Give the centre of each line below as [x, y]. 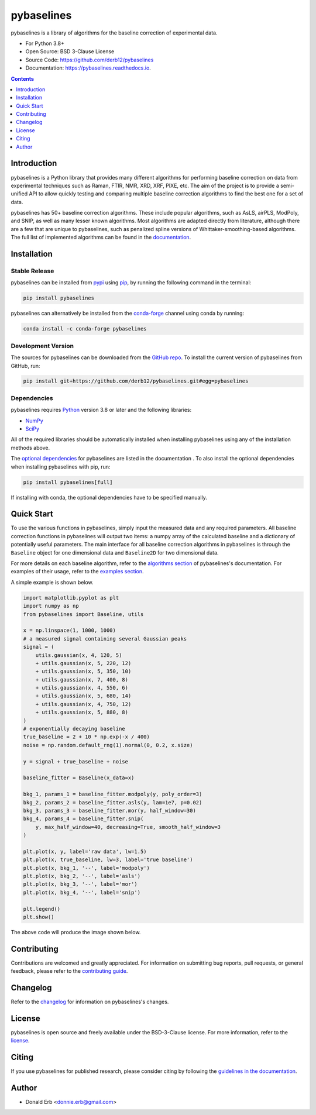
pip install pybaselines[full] [68, 482]
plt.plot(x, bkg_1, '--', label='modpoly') [87, 868]
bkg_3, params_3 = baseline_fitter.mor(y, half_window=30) [109, 811]
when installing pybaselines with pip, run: [61, 467]
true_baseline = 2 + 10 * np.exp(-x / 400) [87, 737]
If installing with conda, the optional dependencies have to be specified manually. [109, 497]
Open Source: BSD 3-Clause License [70, 51]
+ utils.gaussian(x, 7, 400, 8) [82, 679]
